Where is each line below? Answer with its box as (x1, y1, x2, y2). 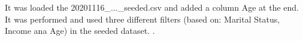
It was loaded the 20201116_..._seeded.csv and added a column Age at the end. (5, 1, 299, 13)
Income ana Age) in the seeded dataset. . (5, 24, 155, 37)
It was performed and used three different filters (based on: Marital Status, (5, 12, 280, 25)
